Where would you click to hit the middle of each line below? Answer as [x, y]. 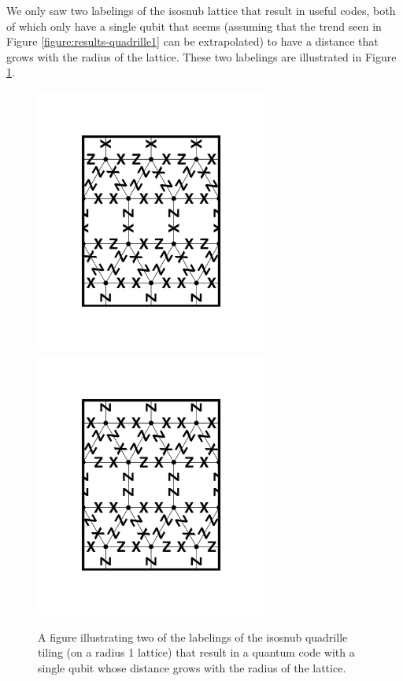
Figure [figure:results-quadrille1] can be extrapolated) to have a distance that [192, 41]
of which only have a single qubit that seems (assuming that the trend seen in [194, 26]
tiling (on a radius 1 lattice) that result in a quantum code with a [196, 652]
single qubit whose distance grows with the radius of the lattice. [192, 667]
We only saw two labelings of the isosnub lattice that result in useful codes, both [201, 10]
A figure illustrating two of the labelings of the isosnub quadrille [193, 637]
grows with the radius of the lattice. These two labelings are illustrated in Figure [201, 56]
